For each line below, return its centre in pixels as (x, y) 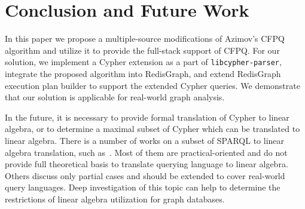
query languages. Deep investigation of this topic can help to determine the (143, 187)
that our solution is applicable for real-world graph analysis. (115, 97)
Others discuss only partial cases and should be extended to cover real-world (145, 175)
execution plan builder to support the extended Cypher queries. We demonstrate (152, 85)
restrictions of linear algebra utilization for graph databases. (115, 199)
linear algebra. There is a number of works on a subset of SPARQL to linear (145, 140)
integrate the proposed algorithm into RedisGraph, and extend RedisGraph (143, 73)
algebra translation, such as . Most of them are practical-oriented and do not (146, 152)
